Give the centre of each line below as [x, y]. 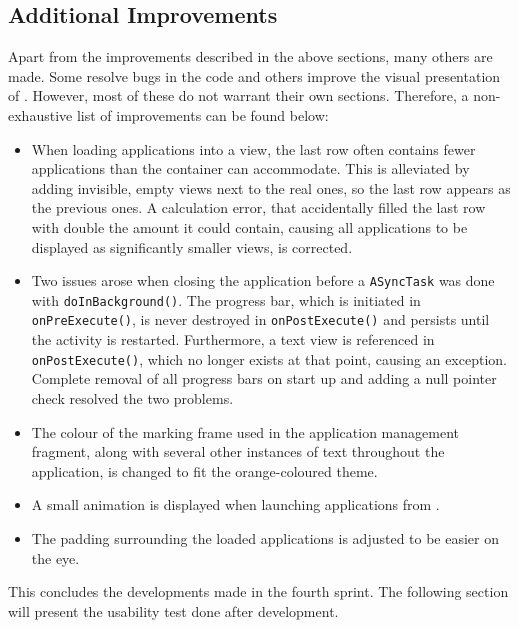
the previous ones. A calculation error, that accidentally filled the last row [258, 207]
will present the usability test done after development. [173, 610]
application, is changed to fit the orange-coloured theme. [204, 470]
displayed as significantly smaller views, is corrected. [192, 246]
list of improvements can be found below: [202, 114]
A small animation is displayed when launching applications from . [235, 504]
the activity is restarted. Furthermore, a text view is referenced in [233, 339]
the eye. [55, 557]
